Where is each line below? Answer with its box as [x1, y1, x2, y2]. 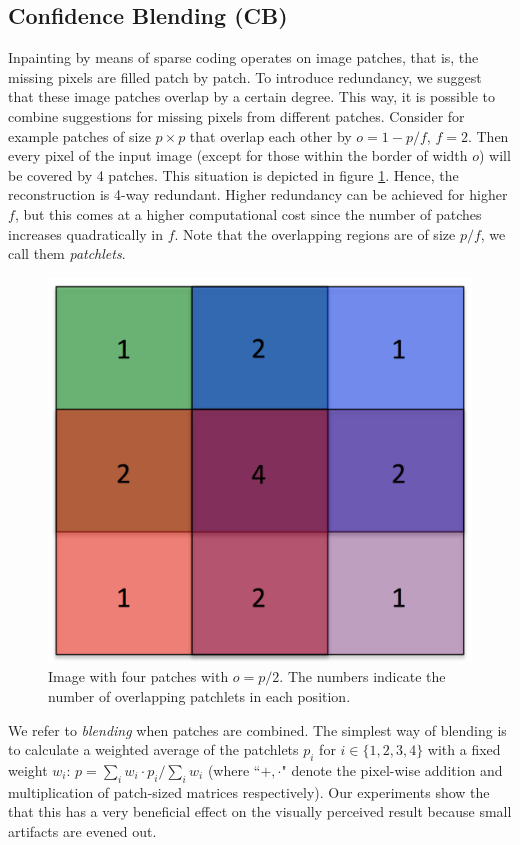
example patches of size [8, 125, 151, 146]
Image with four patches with [48, 666, 229, 687]
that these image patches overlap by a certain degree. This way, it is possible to [8, 86, 496, 107]
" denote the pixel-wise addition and [281, 759, 503, 780]
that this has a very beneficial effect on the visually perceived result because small [8, 801, 512, 822]
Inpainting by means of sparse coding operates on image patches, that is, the [8, 47, 479, 68]
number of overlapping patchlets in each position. [48, 686, 351, 706]
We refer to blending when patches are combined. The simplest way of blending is [8, 719, 507, 740]
